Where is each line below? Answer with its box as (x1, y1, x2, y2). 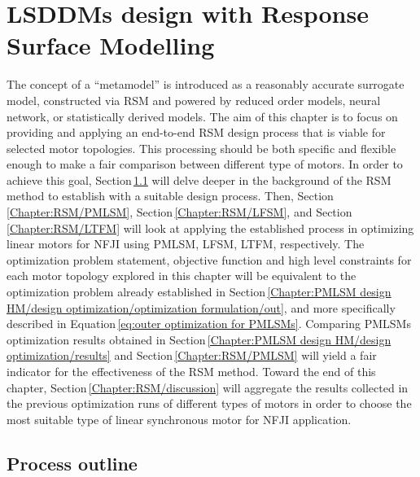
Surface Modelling (7, 28, 215, 62)
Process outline (7, 450, 138, 475)
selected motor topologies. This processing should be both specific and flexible (7, 139, 396, 156)
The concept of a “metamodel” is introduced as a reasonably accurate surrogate (7, 76, 405, 93)
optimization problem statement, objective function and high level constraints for (7, 251, 412, 268)
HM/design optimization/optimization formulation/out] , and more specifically (7, 299, 396, 316)
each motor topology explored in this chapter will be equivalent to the (7, 267, 357, 284)
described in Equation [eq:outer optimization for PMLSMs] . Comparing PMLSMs (7, 315, 411, 332)
